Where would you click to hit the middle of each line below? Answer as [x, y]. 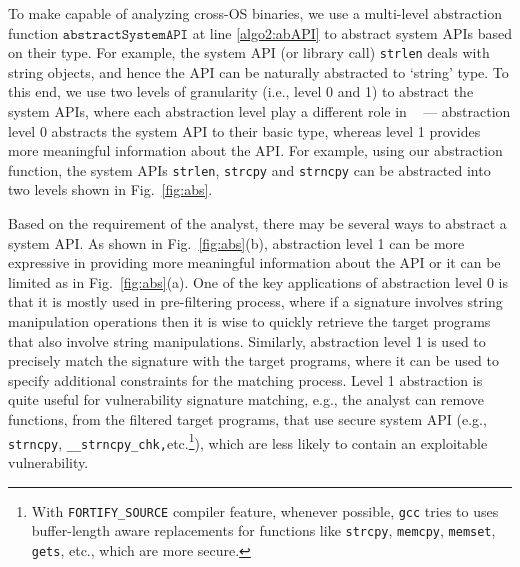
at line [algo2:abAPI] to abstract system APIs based [352, 32]
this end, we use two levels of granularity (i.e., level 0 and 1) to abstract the [241, 91]
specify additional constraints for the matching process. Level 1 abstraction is [245, 379]
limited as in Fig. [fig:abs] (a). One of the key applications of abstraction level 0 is [258, 281]
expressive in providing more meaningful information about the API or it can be [254, 262]
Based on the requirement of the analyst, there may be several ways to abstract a [257, 223]
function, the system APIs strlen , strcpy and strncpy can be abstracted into [249, 169]
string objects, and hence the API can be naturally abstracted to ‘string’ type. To [258, 71]
